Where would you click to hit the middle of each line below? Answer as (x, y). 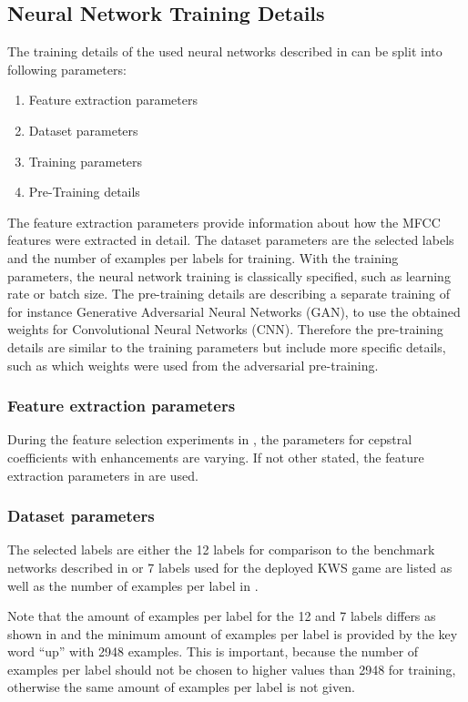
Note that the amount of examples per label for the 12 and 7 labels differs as (222, 616)
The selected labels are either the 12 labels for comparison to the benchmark (221, 549)
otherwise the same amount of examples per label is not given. (181, 687)
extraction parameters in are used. (103, 475)
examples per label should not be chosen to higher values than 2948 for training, (232, 669)
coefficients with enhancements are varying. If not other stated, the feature (216, 457)
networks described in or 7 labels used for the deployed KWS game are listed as (230, 567)
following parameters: (67, 69)
